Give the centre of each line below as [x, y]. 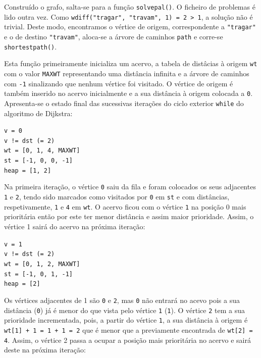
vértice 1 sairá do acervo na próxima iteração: [75, 226]
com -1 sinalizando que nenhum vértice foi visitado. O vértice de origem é [119, 83]
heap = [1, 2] [28, 170]
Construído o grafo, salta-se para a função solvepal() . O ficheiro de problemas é [130, 7]
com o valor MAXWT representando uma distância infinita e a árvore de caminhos [127, 73]
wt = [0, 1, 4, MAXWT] [42, 151]
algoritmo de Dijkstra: [38, 113]
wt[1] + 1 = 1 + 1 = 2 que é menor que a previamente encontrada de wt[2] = [128, 329]
